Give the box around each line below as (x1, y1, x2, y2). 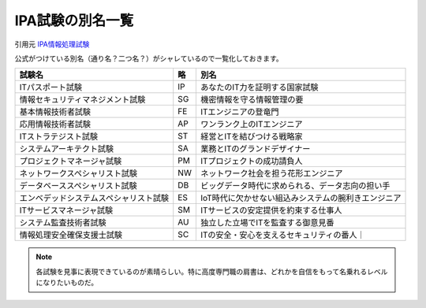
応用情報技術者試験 (19, 119, 91, 130)
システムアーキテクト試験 (19, 143, 114, 154)
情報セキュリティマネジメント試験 (19, 95, 146, 106)
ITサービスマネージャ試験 (19, 205, 114, 216)
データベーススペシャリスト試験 (19, 180, 137, 191)
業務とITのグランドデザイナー (200, 143, 311, 154)
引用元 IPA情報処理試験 (14, 39, 90, 49)
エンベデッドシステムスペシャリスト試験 (19, 193, 170, 204)
